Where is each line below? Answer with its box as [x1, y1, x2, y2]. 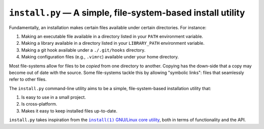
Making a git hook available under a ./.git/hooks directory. [21, 47, 146, 53]
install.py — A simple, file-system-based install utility [9, 7, 245, 18]
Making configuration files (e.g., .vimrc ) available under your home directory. [21, 54, 179, 60]
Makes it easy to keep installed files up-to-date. [21, 108, 117, 114]
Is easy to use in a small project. [21, 94, 86, 100]
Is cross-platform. [21, 101, 57, 107]
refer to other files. [9, 76, 47, 82]
